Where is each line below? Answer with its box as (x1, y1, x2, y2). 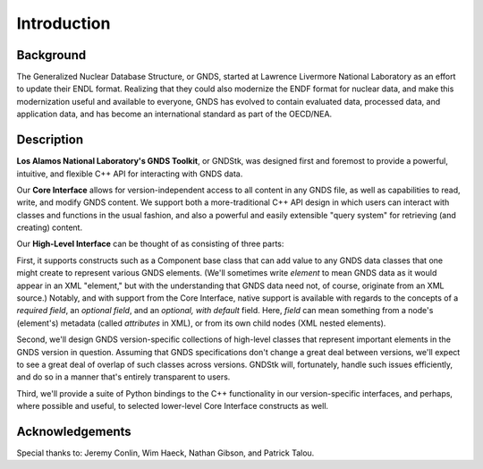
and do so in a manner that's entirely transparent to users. (16, 371, 231, 382)
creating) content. (16, 222, 83, 233)
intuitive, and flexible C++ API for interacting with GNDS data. (16, 168, 243, 179)
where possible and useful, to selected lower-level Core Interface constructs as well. (16, 401, 329, 412)
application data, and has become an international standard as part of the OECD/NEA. (16, 108, 333, 120)
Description (16, 132, 84, 148)
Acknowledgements (16, 423, 131, 439)
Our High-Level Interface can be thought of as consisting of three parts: (16, 238, 284, 250)
